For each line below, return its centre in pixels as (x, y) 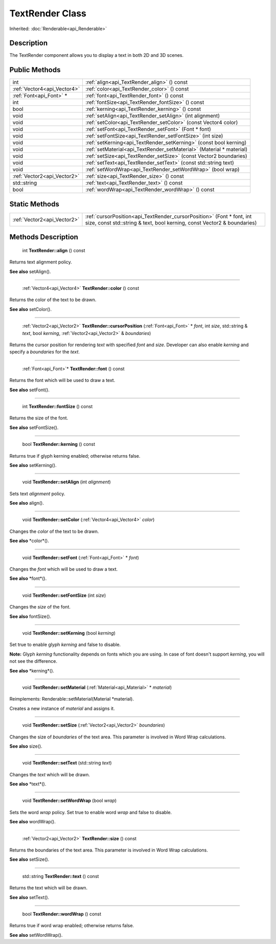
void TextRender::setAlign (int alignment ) (66, 482)
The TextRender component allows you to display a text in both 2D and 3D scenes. (97, 55)
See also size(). (26, 746)
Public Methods (35, 70)
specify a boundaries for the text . (45, 352)
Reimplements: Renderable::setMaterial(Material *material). (72, 699)
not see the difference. (33, 661)
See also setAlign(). (30, 272)
